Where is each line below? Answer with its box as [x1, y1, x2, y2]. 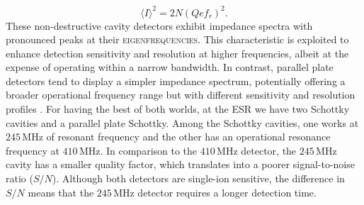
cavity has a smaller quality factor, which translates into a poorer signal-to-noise [6, 157, 355, 172]
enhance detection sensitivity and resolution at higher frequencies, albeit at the [6, 45, 349, 60]
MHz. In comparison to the [79, 143, 198, 157]
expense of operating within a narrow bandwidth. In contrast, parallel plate [6, 60, 334, 74]
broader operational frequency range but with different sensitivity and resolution [6, 87, 356, 102]
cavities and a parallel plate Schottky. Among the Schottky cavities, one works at [6, 115, 359, 130]
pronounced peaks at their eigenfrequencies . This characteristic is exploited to [6, 32, 349, 47]
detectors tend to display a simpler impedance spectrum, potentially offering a [6, 73, 346, 88]
